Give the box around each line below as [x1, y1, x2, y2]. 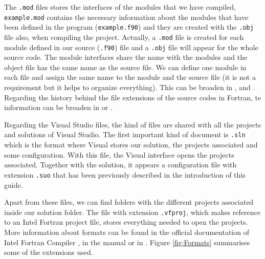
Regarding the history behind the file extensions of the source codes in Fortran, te [4, 92, 261, 102]
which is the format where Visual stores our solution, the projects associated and [4, 139, 258, 150]
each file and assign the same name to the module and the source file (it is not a [4, 72, 256, 82]
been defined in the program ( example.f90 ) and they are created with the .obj [4, 21, 254, 32]
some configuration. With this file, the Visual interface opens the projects [4, 149, 234, 160]
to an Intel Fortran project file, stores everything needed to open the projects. [4, 217, 248, 227]
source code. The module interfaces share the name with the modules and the [4, 52, 248, 62]
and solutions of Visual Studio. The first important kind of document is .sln [4, 129, 246, 140]
